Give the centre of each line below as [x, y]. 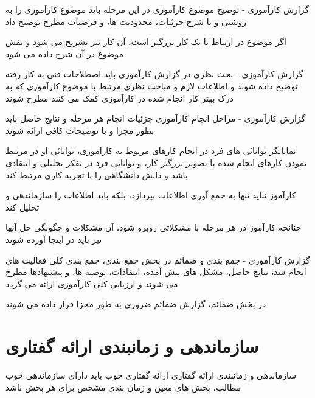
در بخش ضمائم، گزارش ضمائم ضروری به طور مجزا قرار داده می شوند [136, 304]
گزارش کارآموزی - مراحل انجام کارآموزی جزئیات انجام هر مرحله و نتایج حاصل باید [156, 118]
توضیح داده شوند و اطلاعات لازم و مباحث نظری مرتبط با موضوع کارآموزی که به [152, 86]
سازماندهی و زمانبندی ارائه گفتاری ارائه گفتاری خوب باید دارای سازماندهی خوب [151, 375]
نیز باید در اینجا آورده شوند [54, 239]
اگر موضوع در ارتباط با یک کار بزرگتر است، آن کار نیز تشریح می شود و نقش [146, 42]
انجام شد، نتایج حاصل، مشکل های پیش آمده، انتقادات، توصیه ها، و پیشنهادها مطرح [156, 272]
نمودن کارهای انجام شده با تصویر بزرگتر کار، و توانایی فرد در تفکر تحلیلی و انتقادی [156, 162]
